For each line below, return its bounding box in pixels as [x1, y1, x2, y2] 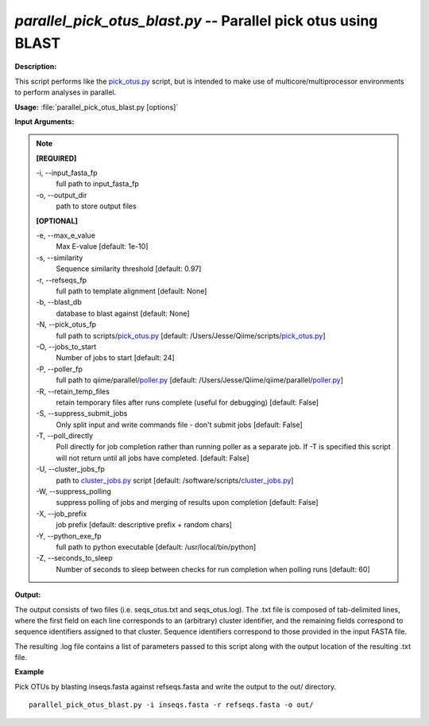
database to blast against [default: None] [56, 309, 190, 318]
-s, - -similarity [36, 253, 83, 262]
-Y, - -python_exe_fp [36, 531, 102, 541]
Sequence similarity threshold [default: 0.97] [56, 264, 202, 274]
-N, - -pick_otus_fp [36, 320, 97, 329]
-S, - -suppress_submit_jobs [36, 409, 128, 418]
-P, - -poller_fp [36, 364, 83, 374]
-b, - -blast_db [36, 297, 83, 307]
